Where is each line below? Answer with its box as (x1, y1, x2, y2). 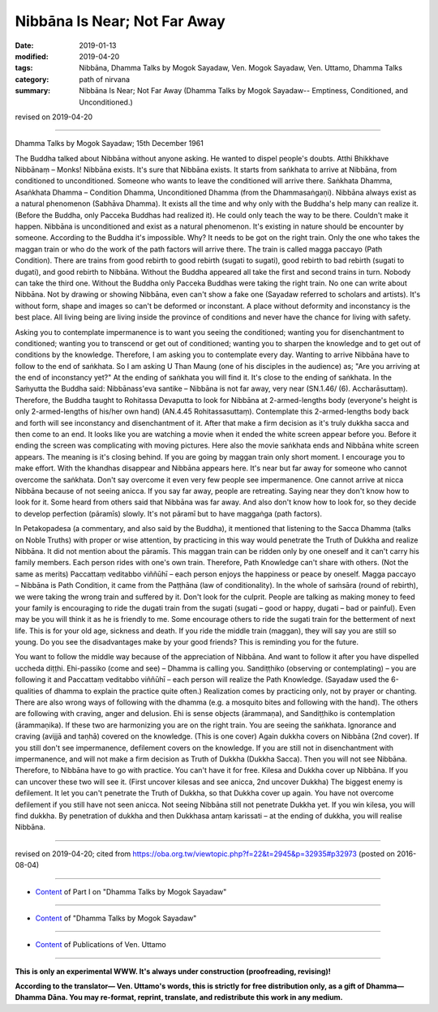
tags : (15, 63, 33, 73)
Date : (15, 41, 34, 50)
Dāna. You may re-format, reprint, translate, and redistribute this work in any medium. (47, 993, 344, 1002)
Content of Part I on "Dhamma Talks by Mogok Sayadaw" (35, 886, 227, 896)
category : (15, 74, 49, 84)
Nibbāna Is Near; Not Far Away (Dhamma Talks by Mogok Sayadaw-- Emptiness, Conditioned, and (79, 86, 409, 96)
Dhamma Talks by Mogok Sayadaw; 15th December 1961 (15, 139, 204, 148)
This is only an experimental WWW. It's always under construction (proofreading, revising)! (15, 966, 332, 976)
